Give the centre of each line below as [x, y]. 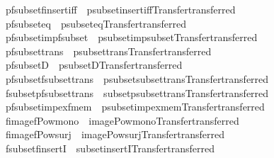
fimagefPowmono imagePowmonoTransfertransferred [122, 120]
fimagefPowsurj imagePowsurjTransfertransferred [115, 134]
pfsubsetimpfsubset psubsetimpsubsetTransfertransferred [131, 37]
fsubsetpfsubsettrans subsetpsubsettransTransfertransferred [137, 92]
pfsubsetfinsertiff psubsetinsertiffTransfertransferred [120, 9]
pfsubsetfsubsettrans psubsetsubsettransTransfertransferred [137, 78]
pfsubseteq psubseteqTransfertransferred [96, 23]
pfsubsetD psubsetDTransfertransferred [94, 65]
